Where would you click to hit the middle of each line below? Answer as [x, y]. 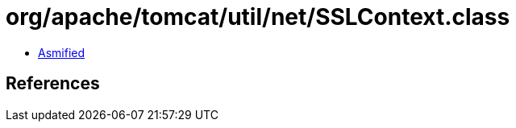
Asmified [62, 52]
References [53, 84]
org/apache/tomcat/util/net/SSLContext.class [258, 17]
